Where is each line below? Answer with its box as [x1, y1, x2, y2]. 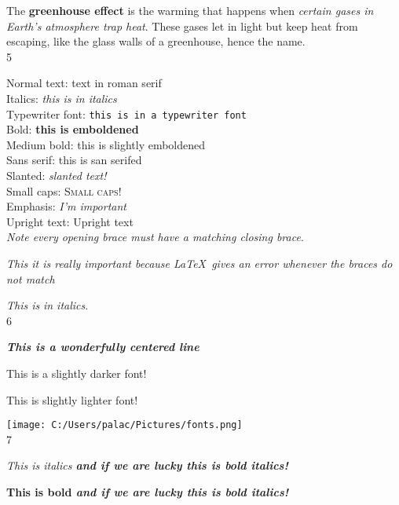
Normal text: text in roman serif [6, 75, 162, 91]
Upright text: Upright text [6, 213, 134, 229]
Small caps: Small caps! [6, 182, 122, 199]
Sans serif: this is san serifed [6, 152, 142, 168]
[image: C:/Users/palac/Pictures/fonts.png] [6, 419, 243, 431]
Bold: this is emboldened [6, 121, 139, 137]
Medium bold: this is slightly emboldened [6, 136, 206, 152]
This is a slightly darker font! [6, 364, 147, 381]
